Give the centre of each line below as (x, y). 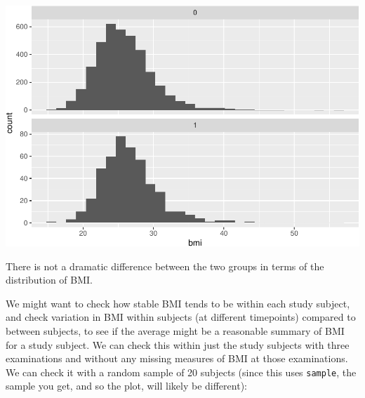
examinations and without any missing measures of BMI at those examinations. (177, 358)
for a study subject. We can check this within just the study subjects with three (178, 344)
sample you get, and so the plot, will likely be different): (126, 386)
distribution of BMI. (49, 280)
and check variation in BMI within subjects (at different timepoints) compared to (181, 317)
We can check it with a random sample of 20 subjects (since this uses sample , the (181, 372)
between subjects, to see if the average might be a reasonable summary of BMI (175, 331)
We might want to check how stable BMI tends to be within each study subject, (178, 303)
